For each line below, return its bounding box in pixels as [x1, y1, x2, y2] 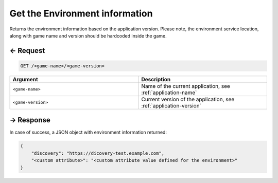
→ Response [9, 116, 51, 124]
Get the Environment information [9, 8, 153, 19]
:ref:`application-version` [141, 102, 202, 109]
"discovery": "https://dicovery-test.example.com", [31, 150, 165, 156]
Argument [12, 76, 38, 83]
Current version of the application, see [141, 96, 235, 103]
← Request [9, 46, 45, 55]
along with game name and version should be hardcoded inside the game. [9, 32, 167, 39]
